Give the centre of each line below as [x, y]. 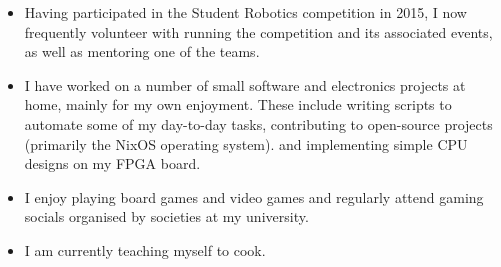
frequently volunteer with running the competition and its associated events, [258, 31]
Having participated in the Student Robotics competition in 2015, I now [245, 12]
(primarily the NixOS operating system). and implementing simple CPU [246, 143]
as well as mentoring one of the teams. [142, 51]
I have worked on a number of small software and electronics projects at [245, 84]
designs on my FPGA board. [112, 163]
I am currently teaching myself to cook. [145, 249]
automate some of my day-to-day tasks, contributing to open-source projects [258, 123]
